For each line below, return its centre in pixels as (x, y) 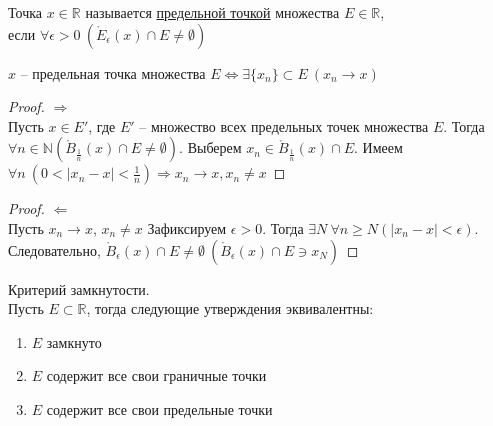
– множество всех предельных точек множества (284, 125)
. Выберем (210, 147)
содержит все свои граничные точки (156, 375)
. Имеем (378, 147)
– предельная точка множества (113, 72)
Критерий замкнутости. (79, 288)
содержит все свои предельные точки (159, 408)
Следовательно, (54, 249)
